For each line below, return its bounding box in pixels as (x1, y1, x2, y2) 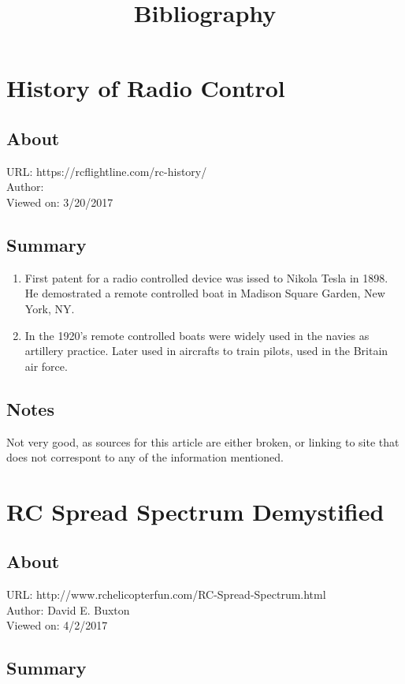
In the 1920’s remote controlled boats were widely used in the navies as (24, 327, 370, 343)
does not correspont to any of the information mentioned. (6, 449, 284, 465)
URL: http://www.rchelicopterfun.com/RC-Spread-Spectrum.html (6, 586, 326, 603)
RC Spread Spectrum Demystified (6, 495, 385, 527)
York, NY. (24, 300, 75, 316)
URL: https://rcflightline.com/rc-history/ (6, 163, 207, 179)
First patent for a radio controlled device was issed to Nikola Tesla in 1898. (24, 269, 388, 286)
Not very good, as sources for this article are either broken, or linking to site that (6, 433, 399, 450)
